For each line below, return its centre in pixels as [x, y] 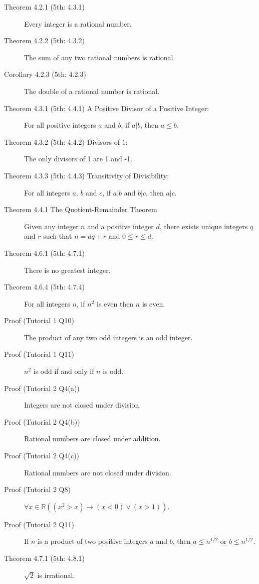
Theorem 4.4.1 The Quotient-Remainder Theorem [81, 209]
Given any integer [51, 226]
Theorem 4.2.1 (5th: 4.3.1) [45, 7]
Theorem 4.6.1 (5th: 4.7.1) [45, 253]
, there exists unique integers [204, 226]
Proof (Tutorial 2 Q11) [39, 524]
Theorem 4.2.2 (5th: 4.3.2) [45, 40]
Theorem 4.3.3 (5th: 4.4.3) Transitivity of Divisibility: [87, 175]
